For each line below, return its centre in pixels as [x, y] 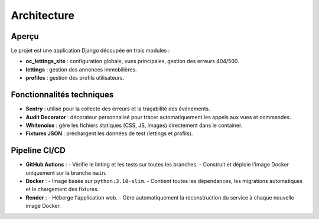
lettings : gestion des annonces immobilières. [81, 69]
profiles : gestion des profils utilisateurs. [75, 78]
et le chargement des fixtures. [62, 189]
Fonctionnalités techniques [62, 95]
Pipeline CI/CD [38, 151]
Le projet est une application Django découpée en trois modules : [90, 51]
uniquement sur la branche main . [66, 173]
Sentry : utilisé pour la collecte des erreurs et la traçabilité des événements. [118, 109]
